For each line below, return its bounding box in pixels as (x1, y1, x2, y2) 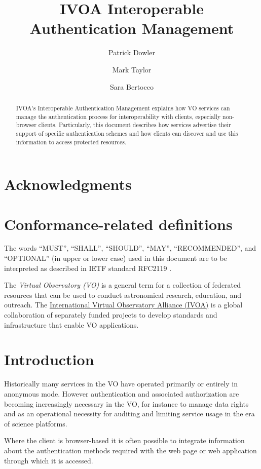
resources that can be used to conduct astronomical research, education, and (4, 289, 242, 300)
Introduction (4, 349, 94, 370)
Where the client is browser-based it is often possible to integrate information (4, 435, 245, 446)
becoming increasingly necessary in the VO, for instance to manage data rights (4, 398, 249, 409)
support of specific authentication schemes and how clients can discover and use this (16, 129, 238, 137)
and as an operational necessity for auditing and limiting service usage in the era (4, 408, 255, 419)
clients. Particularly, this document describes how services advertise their (38, 121, 231, 129)
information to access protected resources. (16, 137, 127, 146)
